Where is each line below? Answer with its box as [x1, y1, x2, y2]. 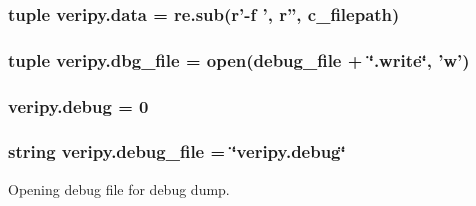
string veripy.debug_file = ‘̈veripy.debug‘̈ [8, 139, 346, 164]
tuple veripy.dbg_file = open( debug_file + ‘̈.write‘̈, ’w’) [8, 47, 470, 72]
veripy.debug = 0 [8, 93, 149, 118]
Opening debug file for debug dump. [8, 178, 230, 199]
